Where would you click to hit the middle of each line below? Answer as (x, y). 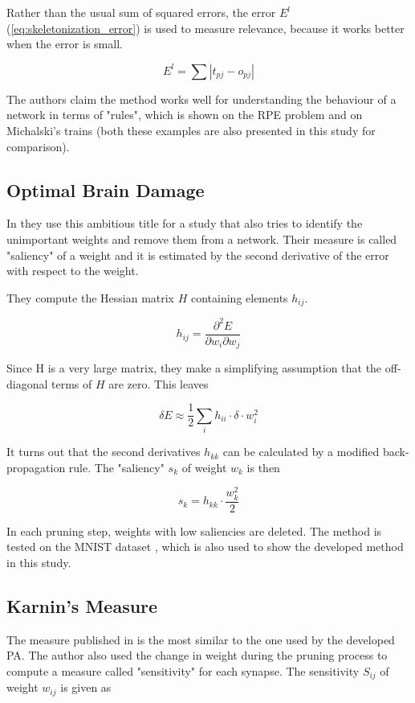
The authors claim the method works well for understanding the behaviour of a (201, 99)
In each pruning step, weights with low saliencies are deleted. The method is (194, 530)
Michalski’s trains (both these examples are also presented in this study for (191, 130)
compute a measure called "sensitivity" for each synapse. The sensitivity (183, 670)
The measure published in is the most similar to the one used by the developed (201, 639)
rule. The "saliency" (116, 467)
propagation (36, 467)
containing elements (239, 297)
